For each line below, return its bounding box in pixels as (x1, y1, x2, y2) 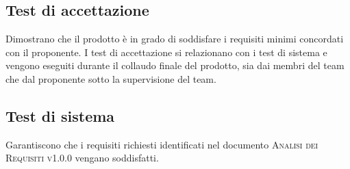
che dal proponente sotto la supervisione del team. (5, 71, 216, 86)
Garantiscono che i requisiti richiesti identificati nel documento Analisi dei (5, 137, 318, 151)
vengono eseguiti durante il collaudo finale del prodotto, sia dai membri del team (5, 58, 345, 73)
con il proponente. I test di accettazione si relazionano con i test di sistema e (5, 44, 327, 59)
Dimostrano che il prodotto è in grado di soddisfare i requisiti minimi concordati (5, 31, 344, 46)
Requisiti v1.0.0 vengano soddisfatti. (5, 151, 159, 165)
